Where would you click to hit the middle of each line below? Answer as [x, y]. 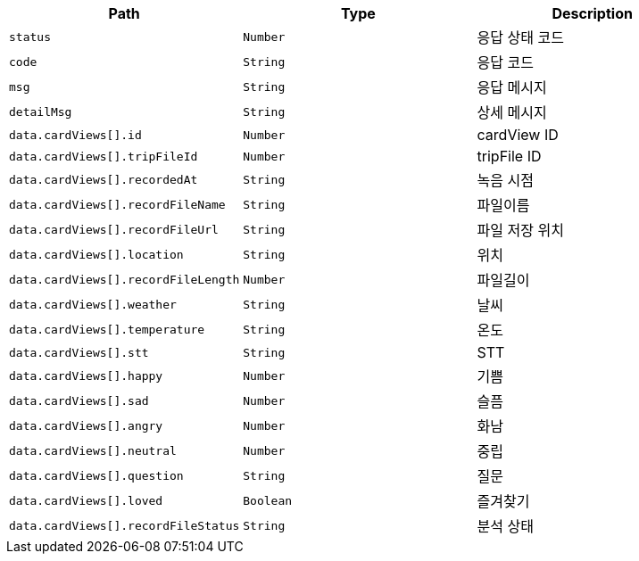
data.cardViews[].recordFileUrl [114, 229]
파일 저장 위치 [520, 230]
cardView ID [518, 135]
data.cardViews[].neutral [93, 450]
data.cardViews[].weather [93, 304]
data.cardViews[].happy [86, 375]
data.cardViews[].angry [86, 425]
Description [592, 13]
